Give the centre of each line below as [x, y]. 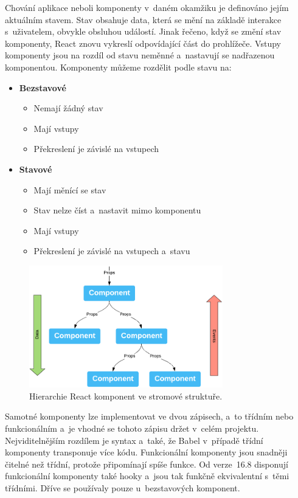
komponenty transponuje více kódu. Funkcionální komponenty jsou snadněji [146, 452]
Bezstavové [43, 87]
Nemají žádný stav [68, 108]
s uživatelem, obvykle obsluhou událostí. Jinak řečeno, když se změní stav [143, 31]
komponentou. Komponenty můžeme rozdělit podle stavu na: [118, 67]
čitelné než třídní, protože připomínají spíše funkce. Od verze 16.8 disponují [147, 464]
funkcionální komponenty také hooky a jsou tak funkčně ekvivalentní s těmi [147, 476]
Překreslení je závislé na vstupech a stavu [112, 251]
